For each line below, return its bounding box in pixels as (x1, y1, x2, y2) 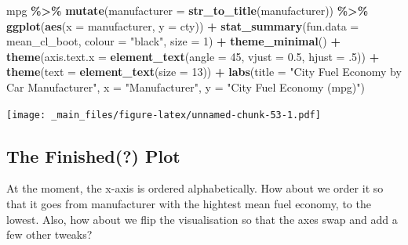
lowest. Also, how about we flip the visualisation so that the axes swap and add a (6, 211, 398, 227)
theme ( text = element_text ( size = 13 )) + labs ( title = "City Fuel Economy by (6, 63, 402, 80)
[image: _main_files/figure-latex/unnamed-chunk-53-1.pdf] (6, 109, 321, 121)
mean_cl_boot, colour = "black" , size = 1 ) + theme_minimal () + (6, 33, 341, 49)
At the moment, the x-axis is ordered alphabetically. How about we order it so (6, 180, 384, 196)
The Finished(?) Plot (6, 143, 180, 168)
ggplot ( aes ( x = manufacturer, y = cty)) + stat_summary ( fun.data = (6, 17, 359, 34)
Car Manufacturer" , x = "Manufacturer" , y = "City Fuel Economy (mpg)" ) (6, 78, 365, 95)
